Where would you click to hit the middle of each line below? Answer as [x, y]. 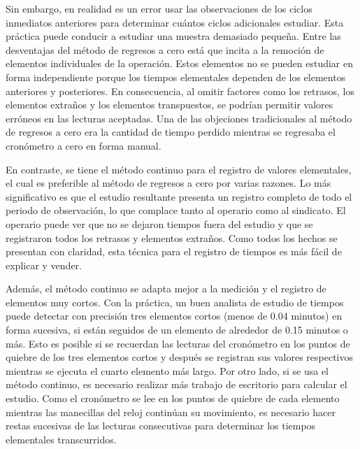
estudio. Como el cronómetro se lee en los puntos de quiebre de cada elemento [173, 398]
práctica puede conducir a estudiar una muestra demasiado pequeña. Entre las [173, 36]
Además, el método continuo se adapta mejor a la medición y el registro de [166, 288]
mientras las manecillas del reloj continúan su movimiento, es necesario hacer [171, 412]
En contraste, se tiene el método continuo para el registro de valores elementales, [179, 169]
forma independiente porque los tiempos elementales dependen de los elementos [176, 77]
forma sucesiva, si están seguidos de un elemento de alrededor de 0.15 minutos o [177, 330]
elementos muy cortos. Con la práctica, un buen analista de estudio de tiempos [175, 302]
